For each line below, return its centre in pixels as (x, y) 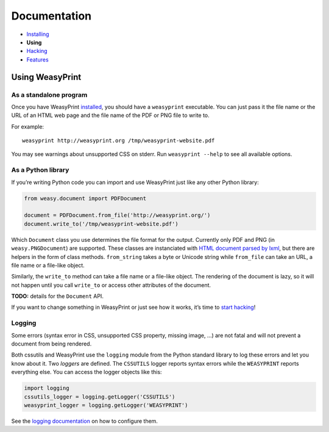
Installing (38, 34)
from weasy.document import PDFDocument (85, 198)
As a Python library (40, 170)
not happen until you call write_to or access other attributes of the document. (111, 285)
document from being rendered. (51, 344)
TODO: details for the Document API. (57, 296)
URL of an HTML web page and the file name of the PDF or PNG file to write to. (110, 115)
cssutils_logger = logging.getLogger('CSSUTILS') (100, 397)
